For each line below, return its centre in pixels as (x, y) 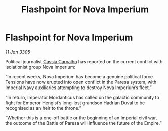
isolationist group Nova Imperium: (40, 67)
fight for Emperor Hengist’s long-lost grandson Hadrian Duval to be (75, 103)
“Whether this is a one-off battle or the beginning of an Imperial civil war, (81, 118)
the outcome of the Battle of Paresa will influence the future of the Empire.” (83, 123)
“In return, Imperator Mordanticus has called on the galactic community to (82, 97)
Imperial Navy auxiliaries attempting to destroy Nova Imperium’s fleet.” (78, 88)
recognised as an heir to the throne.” (44, 108)
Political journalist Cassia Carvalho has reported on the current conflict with (84, 61)
